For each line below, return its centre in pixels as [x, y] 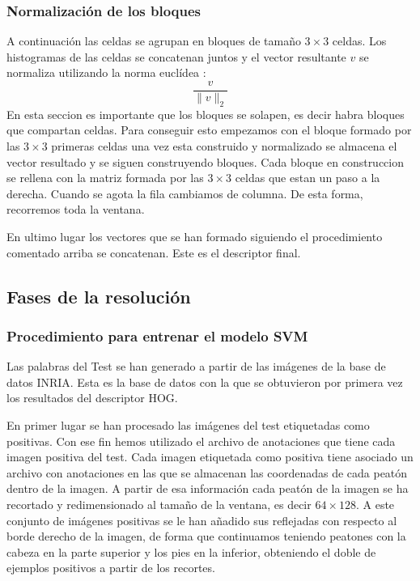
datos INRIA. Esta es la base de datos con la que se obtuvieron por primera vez [205, 382]
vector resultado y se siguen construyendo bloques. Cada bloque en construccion [206, 161]
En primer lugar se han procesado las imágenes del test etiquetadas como [188, 424]
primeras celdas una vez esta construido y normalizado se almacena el [224, 146]
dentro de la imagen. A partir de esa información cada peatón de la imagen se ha [208, 488]
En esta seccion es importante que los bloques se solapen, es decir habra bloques [206, 114]
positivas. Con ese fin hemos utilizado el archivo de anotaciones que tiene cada [201, 441]
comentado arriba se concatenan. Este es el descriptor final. [154, 252]
